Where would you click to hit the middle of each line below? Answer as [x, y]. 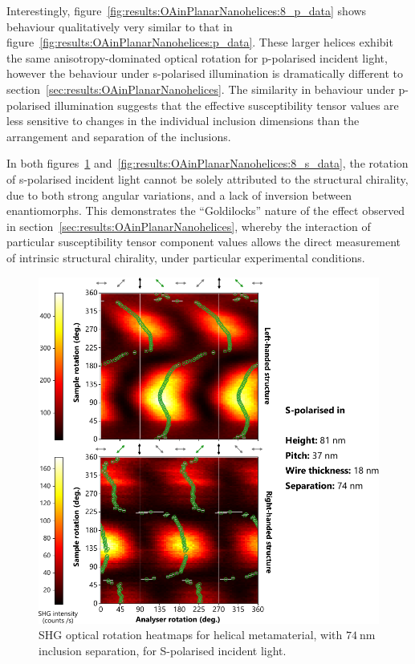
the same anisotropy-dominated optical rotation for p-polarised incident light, [197, 57]
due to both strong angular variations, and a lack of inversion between [179, 194]
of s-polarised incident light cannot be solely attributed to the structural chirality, [207, 178]
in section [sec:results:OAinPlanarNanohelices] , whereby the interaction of [189, 226]
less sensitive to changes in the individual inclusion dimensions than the [183, 121]
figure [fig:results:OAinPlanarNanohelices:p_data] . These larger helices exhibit [200, 42]
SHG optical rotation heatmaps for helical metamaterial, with [191, 635]
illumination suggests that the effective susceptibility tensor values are [226, 105]
